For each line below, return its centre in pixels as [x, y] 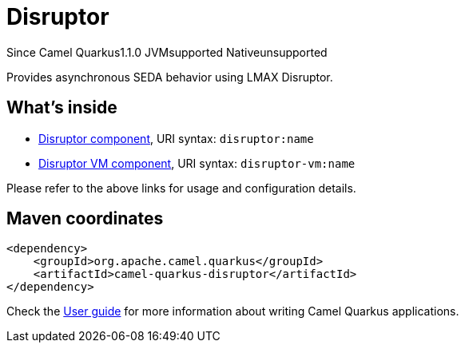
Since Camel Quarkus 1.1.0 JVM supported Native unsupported [167, 52]
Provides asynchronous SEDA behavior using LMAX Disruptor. [170, 77]
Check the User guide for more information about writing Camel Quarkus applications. [233, 311]
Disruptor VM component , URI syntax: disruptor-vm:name [197, 163]
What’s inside [62, 108]
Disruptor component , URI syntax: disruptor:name [176, 138]
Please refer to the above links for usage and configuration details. [181, 188]
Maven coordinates [85, 219]
